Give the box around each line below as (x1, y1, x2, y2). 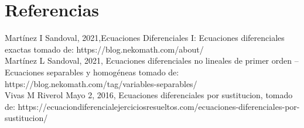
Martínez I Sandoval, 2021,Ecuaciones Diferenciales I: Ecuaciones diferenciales (5, 32, 285, 44)
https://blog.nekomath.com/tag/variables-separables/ (5, 77, 197, 89)
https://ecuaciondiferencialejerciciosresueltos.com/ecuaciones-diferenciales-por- (18, 100, 300, 112)
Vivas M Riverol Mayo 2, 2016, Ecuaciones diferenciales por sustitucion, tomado (5, 89, 293, 101)
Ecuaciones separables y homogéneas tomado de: (5, 65, 179, 78)
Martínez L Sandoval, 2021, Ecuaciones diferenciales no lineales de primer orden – (5, 54, 299, 67)
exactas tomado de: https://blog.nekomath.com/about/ (5, 43, 204, 55)
